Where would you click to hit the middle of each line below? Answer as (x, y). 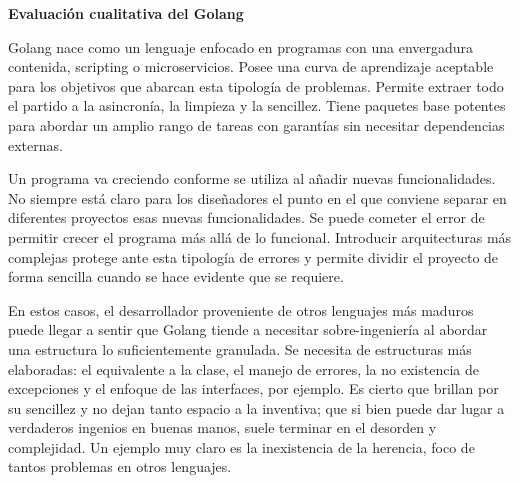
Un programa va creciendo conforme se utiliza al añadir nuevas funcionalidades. (252, 178)
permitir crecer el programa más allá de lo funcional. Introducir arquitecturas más (260, 236)
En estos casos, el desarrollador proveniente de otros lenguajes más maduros (241, 309)
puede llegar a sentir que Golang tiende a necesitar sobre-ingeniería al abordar (248, 329)
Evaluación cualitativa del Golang (126, 13)
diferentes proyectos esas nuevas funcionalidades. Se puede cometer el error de (246, 217)
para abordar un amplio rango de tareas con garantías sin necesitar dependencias (256, 124)
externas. (35, 144)
